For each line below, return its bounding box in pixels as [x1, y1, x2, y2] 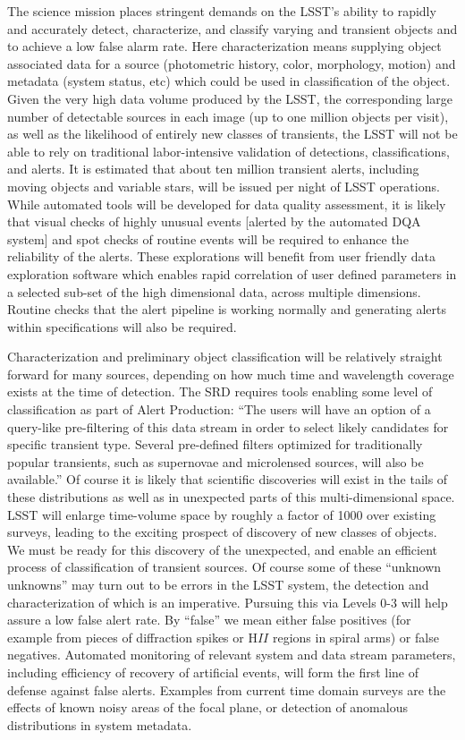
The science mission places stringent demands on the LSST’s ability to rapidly [7, 2, 436, 20]
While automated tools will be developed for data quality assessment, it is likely [7, 194, 446, 213]
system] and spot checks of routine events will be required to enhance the [7, 229, 409, 248]
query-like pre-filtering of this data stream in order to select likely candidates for [7, 417, 449, 436]
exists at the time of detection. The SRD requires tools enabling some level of [7, 382, 433, 401]
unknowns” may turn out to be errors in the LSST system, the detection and [7, 575, 429, 593]
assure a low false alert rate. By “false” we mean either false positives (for [7, 610, 411, 629]
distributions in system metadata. [7, 715, 192, 734]
